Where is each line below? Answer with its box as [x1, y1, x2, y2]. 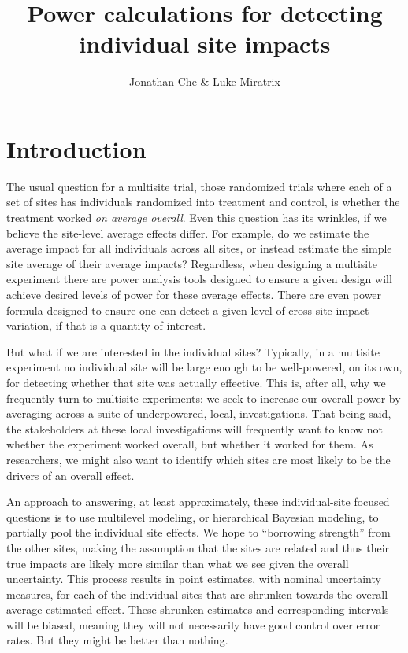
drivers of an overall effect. [6, 467, 135, 483]
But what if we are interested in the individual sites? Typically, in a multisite [6, 343, 380, 360]
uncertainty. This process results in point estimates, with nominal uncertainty [6, 570, 381, 587]
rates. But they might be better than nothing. [6, 632, 228, 648]
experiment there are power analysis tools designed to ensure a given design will [6, 271, 392, 287]
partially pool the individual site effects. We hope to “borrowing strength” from [6, 524, 391, 540]
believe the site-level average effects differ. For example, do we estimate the [6, 224, 369, 241]
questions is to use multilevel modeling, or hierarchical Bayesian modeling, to [6, 508, 379, 525]
